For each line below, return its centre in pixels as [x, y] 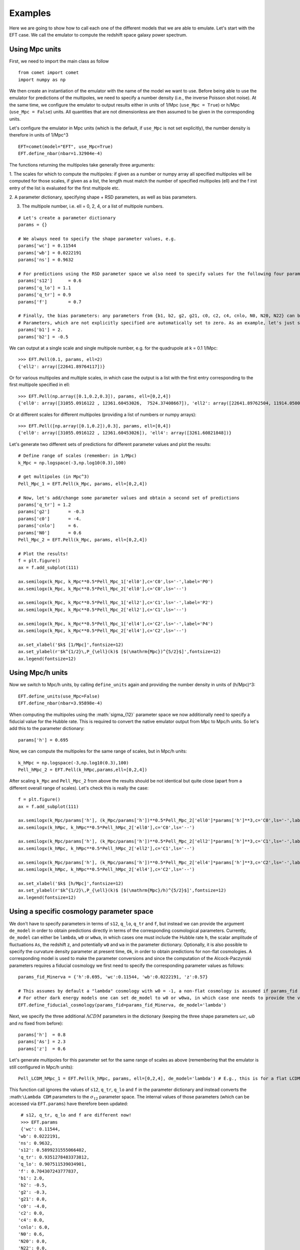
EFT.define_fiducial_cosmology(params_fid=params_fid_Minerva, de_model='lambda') [122, 1005]
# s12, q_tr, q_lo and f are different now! [76, 1115]
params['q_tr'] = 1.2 [44, 504]
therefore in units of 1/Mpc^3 [39, 135]
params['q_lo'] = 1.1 [44, 288]
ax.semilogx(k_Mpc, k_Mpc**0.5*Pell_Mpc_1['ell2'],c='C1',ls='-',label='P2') [116, 603]
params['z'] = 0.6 [42, 1048]
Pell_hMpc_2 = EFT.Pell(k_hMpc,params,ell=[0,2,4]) [83, 769]
